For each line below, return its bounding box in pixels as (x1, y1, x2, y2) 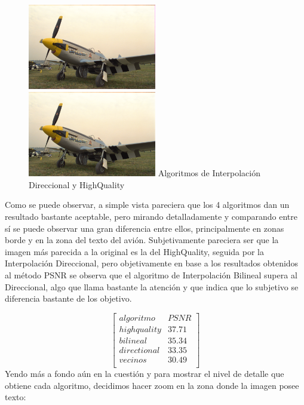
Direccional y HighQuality (29, 178, 125, 191)
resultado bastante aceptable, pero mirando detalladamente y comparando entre (5, 210, 297, 223)
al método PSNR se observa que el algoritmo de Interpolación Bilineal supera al (5, 269, 297, 281)
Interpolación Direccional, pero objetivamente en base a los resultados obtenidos (5, 257, 299, 269)
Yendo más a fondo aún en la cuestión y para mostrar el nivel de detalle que (5, 367, 284, 379)
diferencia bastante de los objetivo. (5, 292, 132, 305)
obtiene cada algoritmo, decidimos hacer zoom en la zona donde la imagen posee (5, 379, 299, 391)
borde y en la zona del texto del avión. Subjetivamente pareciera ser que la (5, 234, 279, 246)
